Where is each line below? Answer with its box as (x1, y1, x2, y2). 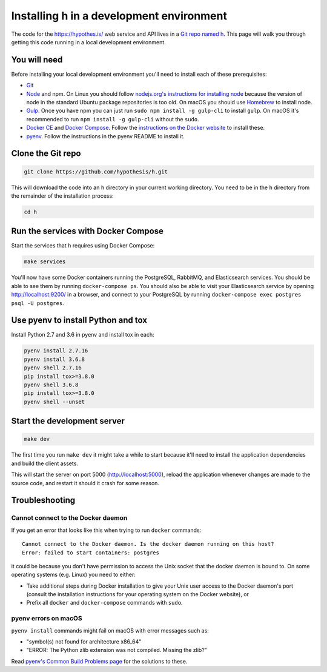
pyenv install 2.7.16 (24, 348, 88, 354)
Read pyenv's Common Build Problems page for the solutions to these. (11, 657, 188, 665)
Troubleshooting (11, 495, 76, 506)
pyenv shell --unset (24, 398, 85, 405)
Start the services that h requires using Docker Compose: (11, 242, 155, 249)
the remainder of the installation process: (11, 192, 114, 200)
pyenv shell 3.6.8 (24, 381, 79, 388)
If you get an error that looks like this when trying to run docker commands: (11, 526, 202, 534)
